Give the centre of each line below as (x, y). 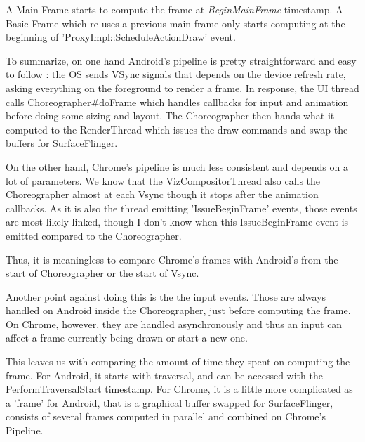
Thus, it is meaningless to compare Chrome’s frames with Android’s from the (172, 259)
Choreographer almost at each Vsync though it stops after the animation (162, 194)
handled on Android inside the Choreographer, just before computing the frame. (178, 310)
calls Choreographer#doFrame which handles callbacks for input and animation (177, 102)
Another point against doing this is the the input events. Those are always (166, 296)
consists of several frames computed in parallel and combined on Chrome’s (166, 416)
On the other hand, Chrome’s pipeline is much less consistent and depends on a (177, 166)
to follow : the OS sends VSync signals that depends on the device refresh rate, (176, 74)
